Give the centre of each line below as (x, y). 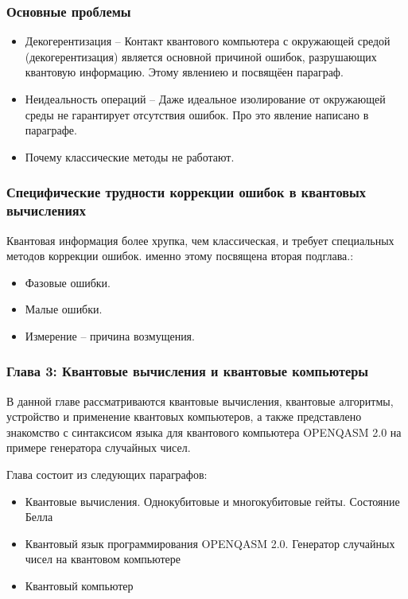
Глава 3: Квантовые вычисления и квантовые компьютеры (188, 371)
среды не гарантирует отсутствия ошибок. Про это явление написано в (197, 114)
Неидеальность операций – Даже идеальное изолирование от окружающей (205, 99)
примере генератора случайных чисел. (99, 447)
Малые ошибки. (64, 309)
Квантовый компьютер (79, 586)
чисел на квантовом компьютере (103, 559)
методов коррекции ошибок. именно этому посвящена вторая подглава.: (180, 256)
